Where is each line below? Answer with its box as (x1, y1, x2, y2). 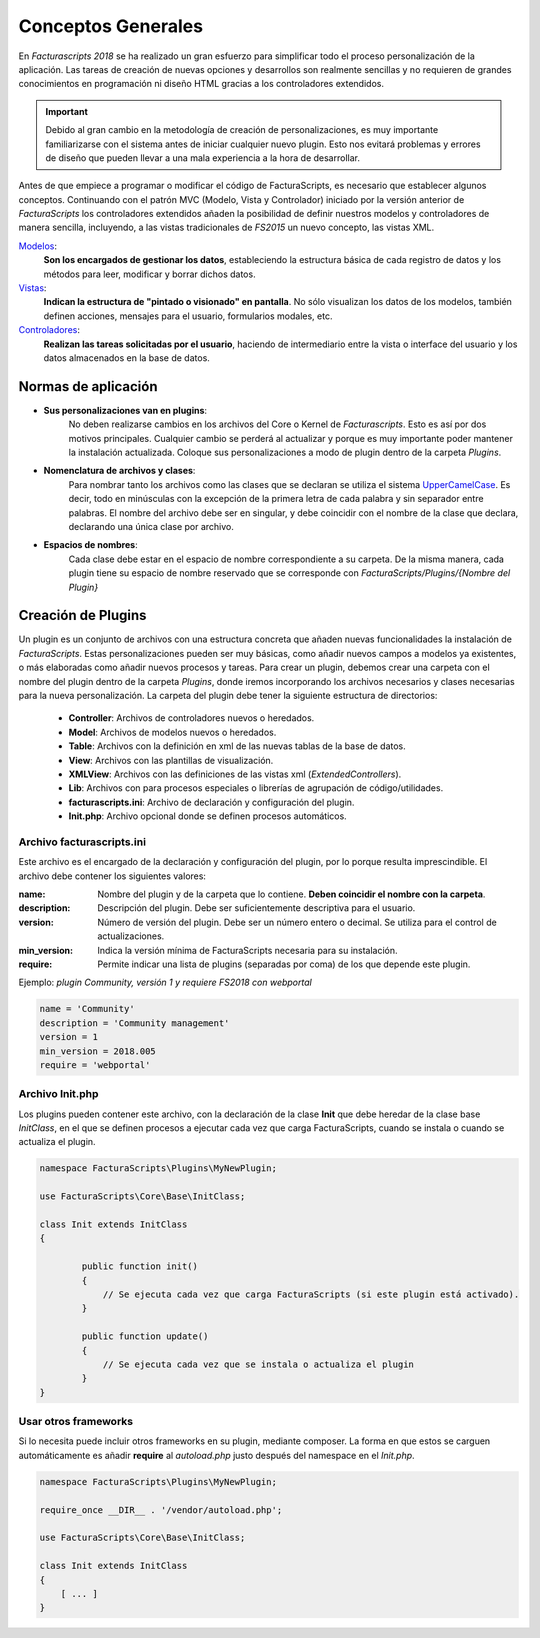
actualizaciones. (97, 930, 165, 942)
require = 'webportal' (39, 1059, 151, 1070)
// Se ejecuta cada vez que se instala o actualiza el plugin (102, 1358, 415, 1370)
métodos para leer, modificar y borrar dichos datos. (43, 268, 256, 280)
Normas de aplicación (18, 378, 158, 395)
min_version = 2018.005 (39, 1045, 157, 1057)
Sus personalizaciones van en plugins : (43, 404, 208, 416)
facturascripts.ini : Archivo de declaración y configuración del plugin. (68, 796, 355, 808)
